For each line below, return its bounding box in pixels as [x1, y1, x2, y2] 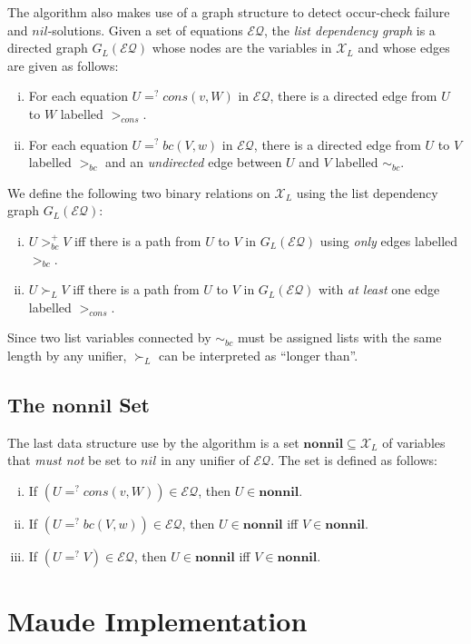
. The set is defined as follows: [270, 451, 437, 470]
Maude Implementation [7, 602, 308, 639]
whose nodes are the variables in [152, 38, 332, 57]
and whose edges [358, 38, 450, 57]
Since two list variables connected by [7, 328, 211, 347]
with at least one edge [319, 280, 440, 299]
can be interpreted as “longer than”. [158, 345, 358, 364]
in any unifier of [161, 451, 250, 470]
